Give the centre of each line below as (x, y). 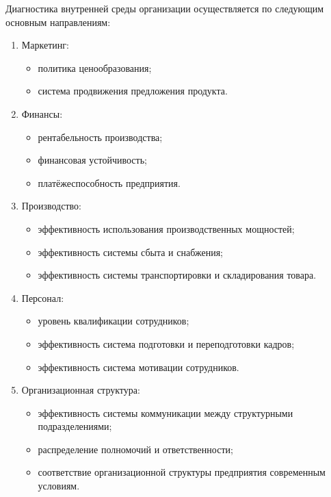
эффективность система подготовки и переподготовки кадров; (166, 343)
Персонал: (43, 297)
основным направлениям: (58, 22)
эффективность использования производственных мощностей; (166, 228)
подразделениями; (75, 426)
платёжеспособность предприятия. (109, 182)
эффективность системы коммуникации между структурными (165, 412)
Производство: (51, 206)
